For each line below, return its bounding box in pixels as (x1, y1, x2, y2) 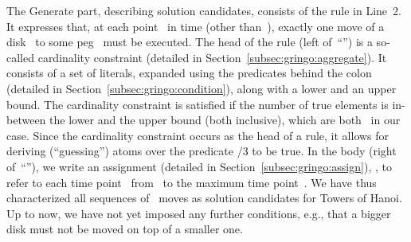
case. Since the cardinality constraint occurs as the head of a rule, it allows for (6, 127, 389, 143)
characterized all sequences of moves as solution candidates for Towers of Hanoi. (6, 189, 402, 206)
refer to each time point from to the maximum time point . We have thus (6, 174, 377, 190)
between (6, 111, 46, 128)
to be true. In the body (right (252, 142, 397, 159)
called (6, 49, 34, 65)
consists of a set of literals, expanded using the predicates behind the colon (6, 64, 372, 81)
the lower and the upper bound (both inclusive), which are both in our (49, 111, 401, 128)
